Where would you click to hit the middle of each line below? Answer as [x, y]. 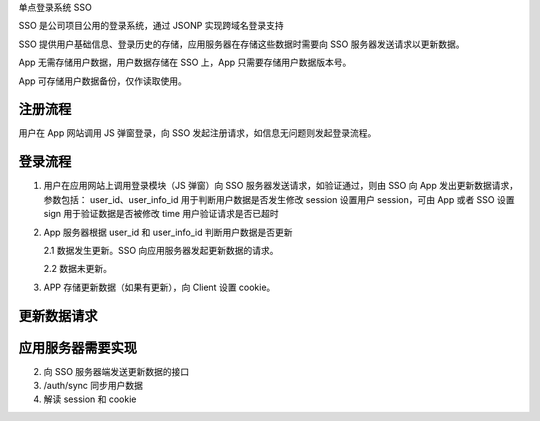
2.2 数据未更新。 [78, 269]
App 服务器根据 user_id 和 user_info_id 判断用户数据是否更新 [168, 232]
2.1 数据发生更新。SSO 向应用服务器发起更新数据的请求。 [161, 250]
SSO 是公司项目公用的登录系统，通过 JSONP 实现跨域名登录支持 [151, 26]
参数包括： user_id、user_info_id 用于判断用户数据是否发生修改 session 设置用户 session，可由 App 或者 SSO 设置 [279, 199]
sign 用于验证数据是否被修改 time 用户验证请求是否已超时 [161, 214]
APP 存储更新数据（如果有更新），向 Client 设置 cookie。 [159, 287]
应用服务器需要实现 [77, 347]
